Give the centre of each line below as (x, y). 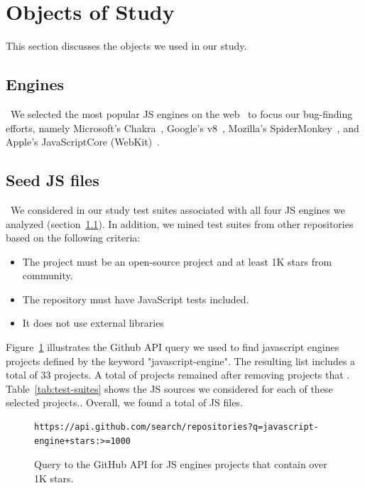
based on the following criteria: (73, 238)
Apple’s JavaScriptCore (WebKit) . (83, 142)
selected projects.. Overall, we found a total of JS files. (124, 402)
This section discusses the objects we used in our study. (126, 46)
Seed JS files (53, 180)
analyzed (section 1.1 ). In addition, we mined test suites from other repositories (180, 223)
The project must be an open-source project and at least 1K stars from (177, 261)
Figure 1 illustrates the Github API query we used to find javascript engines (173, 347)
